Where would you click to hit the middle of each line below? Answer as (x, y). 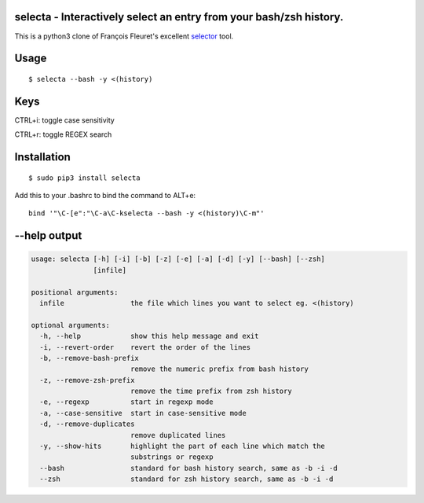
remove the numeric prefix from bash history (219, 369)
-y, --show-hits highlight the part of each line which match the (183, 446)
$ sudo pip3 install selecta (84, 178)
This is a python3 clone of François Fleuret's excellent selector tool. (124, 36)
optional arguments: (70, 325)
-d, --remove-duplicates (87, 424)
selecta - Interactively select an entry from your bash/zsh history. (179, 17)
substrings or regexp (172, 457)
